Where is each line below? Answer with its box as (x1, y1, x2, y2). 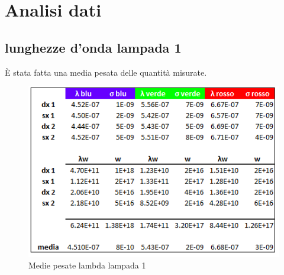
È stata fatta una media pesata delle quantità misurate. (5, 66, 207, 78)
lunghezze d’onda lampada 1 (5, 38, 182, 56)
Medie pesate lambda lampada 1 (28, 258, 146, 271)
